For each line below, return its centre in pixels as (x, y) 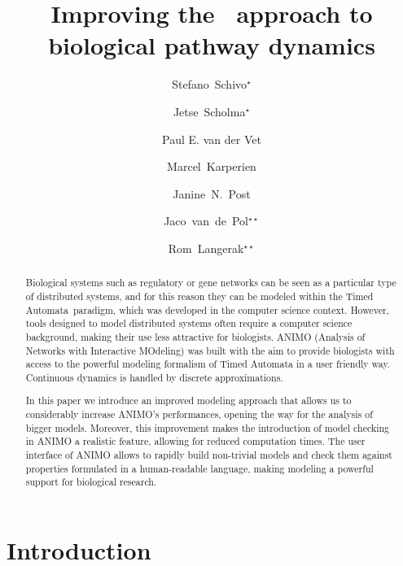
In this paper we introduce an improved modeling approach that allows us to (188, 401)
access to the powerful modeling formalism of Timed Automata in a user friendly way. (208, 364)
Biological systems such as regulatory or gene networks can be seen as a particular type (211, 283)
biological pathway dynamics (212, 45)
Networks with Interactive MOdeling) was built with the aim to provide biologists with (210, 350)
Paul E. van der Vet (212, 139)
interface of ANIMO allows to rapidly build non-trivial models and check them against (209, 455)
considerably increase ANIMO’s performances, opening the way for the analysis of (199, 414)
